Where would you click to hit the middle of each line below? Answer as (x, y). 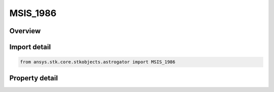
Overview (25, 31)
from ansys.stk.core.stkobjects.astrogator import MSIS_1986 (98, 62)
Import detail (30, 47)
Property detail (34, 78)
